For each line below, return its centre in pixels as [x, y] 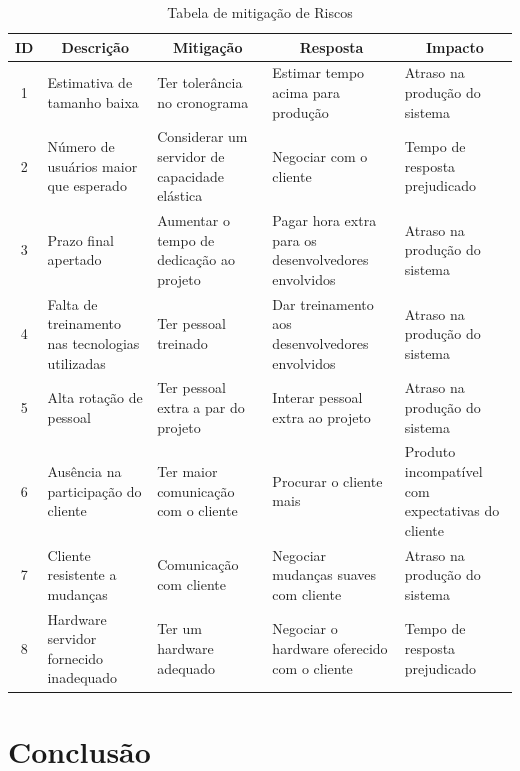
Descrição [95, 46]
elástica [180, 195]
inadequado [82, 677]
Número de [81, 146]
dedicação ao [196, 259]
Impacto [455, 46]
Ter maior [187, 470]
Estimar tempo [318, 72]
